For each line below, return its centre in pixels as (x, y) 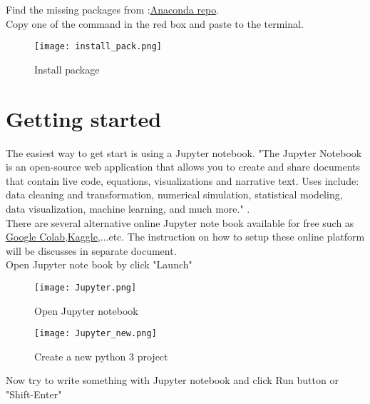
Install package (67, 69)
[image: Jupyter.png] (86, 287)
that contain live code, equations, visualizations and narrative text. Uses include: (183, 180)
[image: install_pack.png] (98, 47)
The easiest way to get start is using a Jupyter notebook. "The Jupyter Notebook (184, 152)
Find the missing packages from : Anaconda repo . (113, 9)
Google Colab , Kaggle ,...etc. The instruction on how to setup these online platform (185, 237)
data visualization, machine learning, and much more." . (128, 208)
